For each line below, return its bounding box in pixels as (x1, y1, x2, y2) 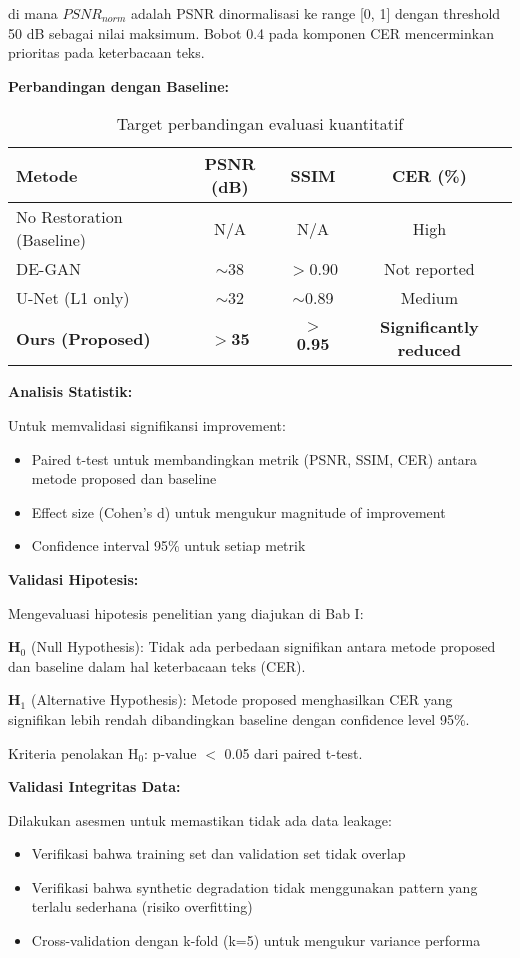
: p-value (144, 742, 197, 763)
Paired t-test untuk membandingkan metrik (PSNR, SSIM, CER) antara (31, 448, 478, 469)
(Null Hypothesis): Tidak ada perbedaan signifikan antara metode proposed (30, 636, 496, 657)
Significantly (379, 315, 479, 339)
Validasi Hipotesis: (8, 568, 139, 589)
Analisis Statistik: (8, 381, 133, 402)
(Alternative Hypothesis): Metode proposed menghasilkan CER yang (30, 689, 453, 710)
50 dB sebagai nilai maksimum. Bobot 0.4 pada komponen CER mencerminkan (8, 22, 494, 43)
